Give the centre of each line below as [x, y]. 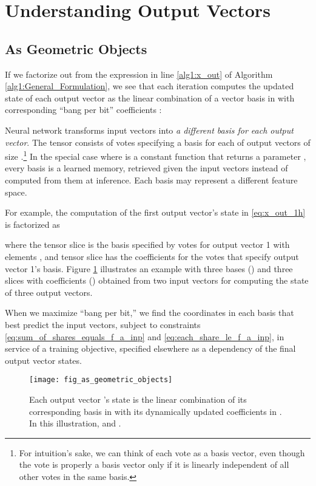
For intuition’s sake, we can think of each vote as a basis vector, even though [162, 452]
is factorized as [32, 224]
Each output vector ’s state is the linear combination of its [138, 399]
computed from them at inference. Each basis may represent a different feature [151, 180]
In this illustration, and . [75, 423]
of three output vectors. [49, 292]
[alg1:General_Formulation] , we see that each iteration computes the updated [150, 86]
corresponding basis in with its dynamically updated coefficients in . [156, 411]
